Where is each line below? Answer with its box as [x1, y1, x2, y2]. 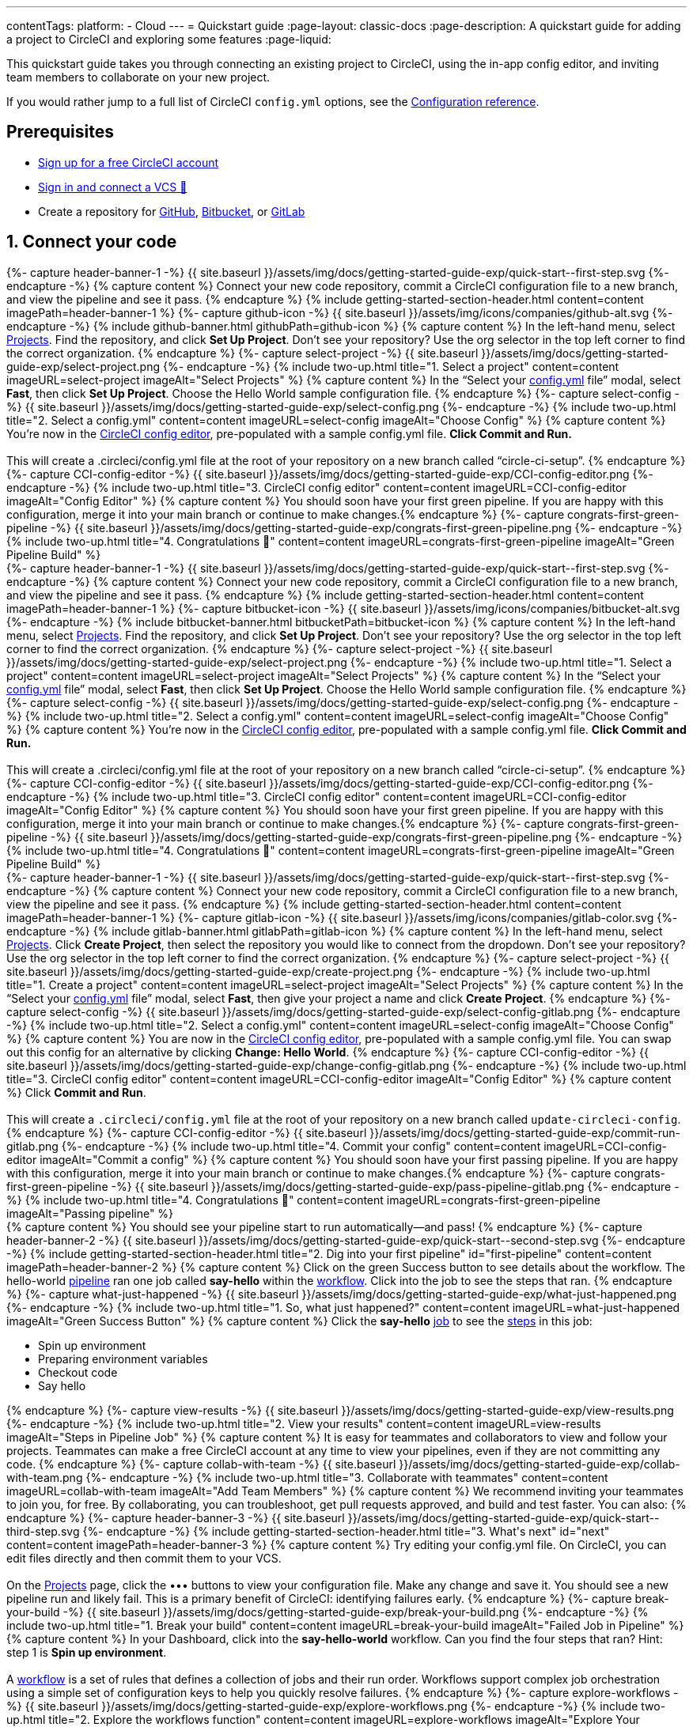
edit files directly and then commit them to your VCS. [6, 1551, 282, 1565]
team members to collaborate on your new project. [6, 70, 271, 84]
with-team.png [6, 1470, 83, 1484]
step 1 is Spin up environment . [6, 1645, 167, 1659]
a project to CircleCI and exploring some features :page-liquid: [6, 32, 331, 46]
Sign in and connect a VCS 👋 [38, 180, 187, 194]
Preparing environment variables [38, 1351, 208, 1366]
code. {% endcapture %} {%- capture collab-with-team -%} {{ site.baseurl [6, 1457, 396, 1471]
